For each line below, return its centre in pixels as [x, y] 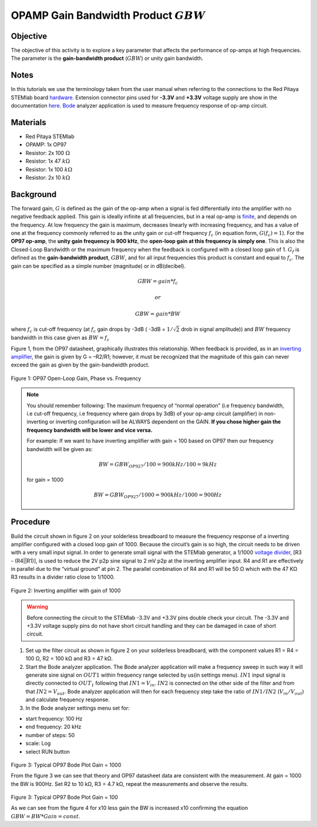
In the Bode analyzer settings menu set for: [78, 708]
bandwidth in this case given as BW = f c [60, 339]
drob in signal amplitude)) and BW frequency [236, 330]
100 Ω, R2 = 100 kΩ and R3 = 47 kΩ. [69, 658]
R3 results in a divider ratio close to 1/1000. [63, 577]
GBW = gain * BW [158, 314]
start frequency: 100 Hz [54, 718]
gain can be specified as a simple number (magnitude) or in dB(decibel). [98, 266]
